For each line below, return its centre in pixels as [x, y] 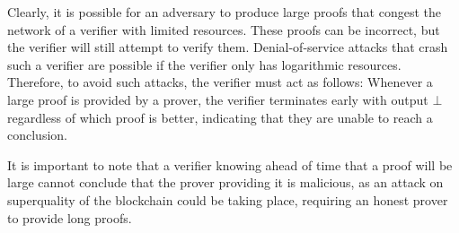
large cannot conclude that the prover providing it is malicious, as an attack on [225, 182]
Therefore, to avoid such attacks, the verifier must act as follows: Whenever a [220, 82]
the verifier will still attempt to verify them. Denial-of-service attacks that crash [228, 47]
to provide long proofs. [70, 217]
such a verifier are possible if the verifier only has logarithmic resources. [204, 64]
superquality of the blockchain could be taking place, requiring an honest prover [228, 199]
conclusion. [37, 135]
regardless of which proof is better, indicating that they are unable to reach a [220, 117]
